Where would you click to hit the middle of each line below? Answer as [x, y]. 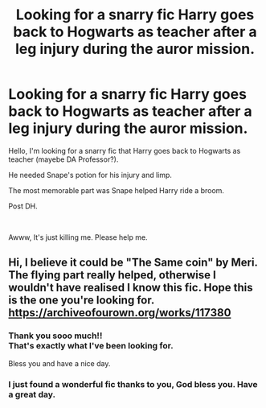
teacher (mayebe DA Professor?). [63, 159]
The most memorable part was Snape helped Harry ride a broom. [117, 190]
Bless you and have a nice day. [59, 363]
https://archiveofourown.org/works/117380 [120, 313]
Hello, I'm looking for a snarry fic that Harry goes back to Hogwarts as [125, 150]
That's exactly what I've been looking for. [91, 346]
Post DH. [23, 206]
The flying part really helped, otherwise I [113, 275]
